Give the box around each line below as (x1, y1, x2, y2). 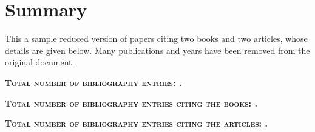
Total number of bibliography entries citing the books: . (5, 96, 257, 109)
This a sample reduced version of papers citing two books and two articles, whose (5, 32, 308, 45)
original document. (5, 56, 75, 68)
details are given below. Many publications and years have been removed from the (5, 44, 310, 56)
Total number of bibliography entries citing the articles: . (5, 117, 268, 130)
